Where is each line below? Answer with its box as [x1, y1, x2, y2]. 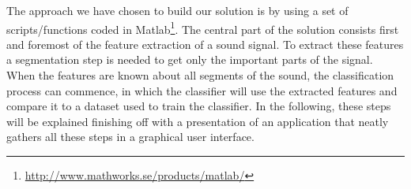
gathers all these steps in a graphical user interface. [6, 128, 255, 145]
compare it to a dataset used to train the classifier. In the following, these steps [6, 98, 391, 114]
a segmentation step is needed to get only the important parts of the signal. [6, 51, 373, 68]
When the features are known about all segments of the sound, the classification [6, 67, 394, 83]
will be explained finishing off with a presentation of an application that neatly [6, 113, 389, 129]
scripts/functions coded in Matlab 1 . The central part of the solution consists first [6, 18, 399, 37]
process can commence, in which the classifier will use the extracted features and [6, 82, 398, 98]
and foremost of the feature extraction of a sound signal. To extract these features [6, 35, 404, 52]
